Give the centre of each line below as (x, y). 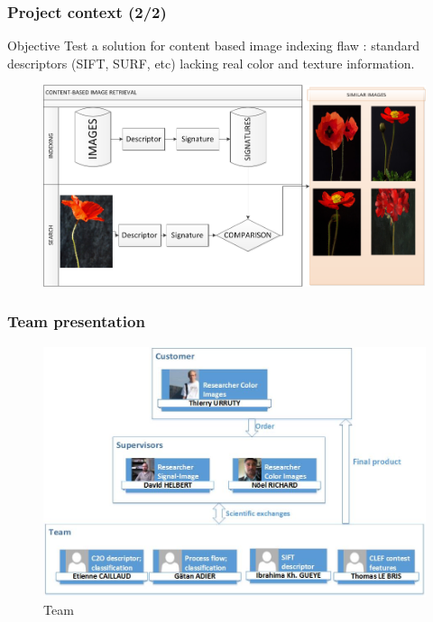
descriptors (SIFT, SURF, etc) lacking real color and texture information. (211, 63)
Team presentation (76, 321)
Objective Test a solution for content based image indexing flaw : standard (213, 46)
